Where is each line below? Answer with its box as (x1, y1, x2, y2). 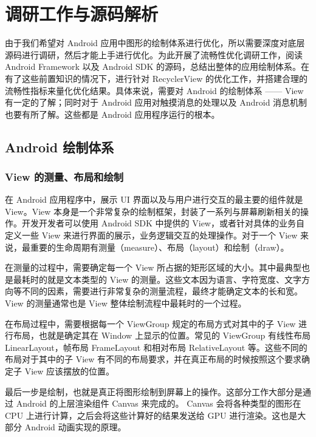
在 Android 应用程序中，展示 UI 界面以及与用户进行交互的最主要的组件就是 (5, 193, 303, 206)
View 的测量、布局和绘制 (5, 169, 124, 184)
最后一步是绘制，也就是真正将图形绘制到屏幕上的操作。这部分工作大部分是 (5, 385, 303, 398)
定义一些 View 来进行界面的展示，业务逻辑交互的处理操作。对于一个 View (5, 229, 298, 242)
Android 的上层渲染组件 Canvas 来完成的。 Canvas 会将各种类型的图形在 (16, 397, 301, 410)
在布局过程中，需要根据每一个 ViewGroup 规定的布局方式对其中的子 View (5, 317, 296, 330)
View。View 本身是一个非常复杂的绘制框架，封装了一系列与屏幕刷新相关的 (5, 205, 301, 217)
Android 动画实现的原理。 (24, 421, 126, 433)
